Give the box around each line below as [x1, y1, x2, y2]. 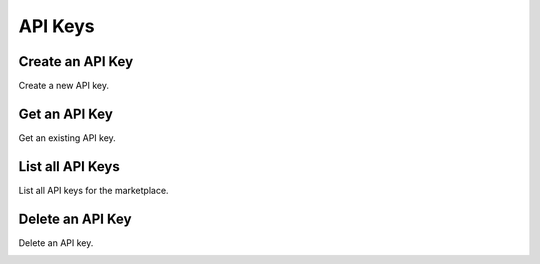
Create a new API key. [18, 80, 110, 92]
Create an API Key [18, 53, 134, 70]
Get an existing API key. [18, 131, 117, 144]
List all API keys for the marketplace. [18, 184, 169, 196]
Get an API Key [18, 105, 114, 122]
